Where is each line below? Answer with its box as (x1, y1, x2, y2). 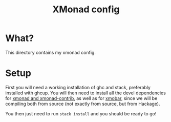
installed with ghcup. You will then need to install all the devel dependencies (5, 90, 166, 96)
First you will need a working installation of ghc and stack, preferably (5, 84, 151, 90)
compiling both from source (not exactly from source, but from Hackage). (5, 100, 160, 107)
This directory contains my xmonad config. (5, 49, 96, 55)
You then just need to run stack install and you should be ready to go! (5, 110, 157, 116)
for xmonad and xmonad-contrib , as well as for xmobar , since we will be (5, 95, 158, 101)
